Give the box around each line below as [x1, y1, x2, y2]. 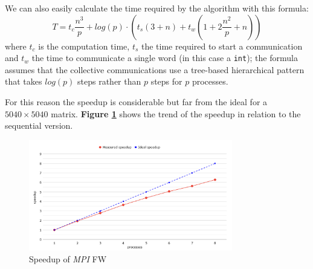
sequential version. [5, 119, 73, 132]
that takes [5, 75, 42, 88]
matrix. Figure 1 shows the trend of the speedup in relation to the [51, 107, 301, 120]
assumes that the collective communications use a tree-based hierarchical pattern [5, 63, 305, 76]
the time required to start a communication [141, 39, 303, 52]
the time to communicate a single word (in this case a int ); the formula [31, 51, 298, 64]
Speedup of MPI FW [29, 252, 107, 265]
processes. [192, 75, 228, 88]
